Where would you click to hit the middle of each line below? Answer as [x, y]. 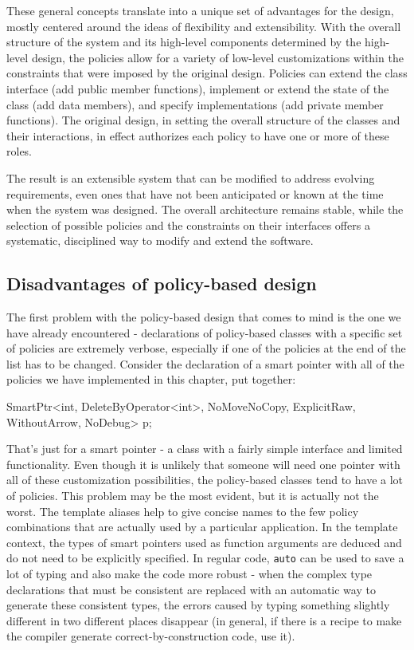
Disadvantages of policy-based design [162, 284]
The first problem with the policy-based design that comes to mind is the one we [204, 317]
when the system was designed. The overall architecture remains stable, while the [205, 209]
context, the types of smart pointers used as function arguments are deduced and [204, 542]
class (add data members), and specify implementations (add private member [195, 104]
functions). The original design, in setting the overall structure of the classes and [203, 120]
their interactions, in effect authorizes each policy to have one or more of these [198, 135]
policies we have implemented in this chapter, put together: [151, 379]
